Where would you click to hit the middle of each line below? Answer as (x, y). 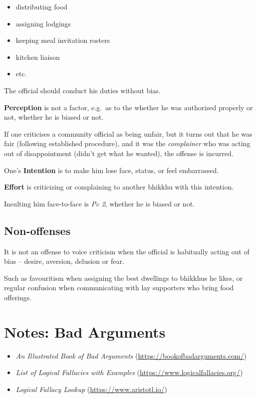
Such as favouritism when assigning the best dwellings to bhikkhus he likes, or (124, 278)
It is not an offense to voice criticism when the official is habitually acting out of (127, 251)
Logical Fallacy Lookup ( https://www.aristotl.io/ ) (91, 389)
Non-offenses (37, 230)
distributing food (42, 6)
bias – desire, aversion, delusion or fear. (64, 261)
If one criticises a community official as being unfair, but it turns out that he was (128, 133)
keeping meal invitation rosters (63, 40)
